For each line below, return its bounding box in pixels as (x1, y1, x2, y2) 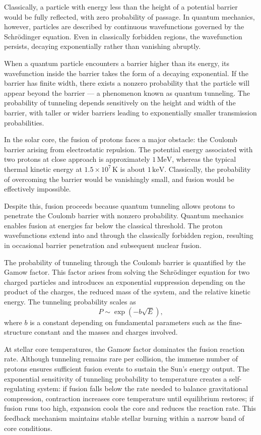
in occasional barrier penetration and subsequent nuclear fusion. (4, 240, 202, 251)
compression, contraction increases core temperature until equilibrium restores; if (4, 393, 254, 403)
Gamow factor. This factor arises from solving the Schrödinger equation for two (4, 267, 250, 277)
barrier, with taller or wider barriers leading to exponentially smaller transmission (4, 107, 257, 117)
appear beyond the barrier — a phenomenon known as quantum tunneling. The (4, 87, 250, 98)
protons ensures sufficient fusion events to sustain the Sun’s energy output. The (4, 363, 249, 374)
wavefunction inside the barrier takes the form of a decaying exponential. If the (4, 68, 248, 78)
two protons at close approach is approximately (4, 154, 150, 164)
